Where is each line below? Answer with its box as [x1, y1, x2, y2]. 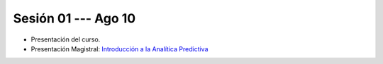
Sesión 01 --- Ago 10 [13, 11, 136, 26]
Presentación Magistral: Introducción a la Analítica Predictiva [30, 44, 209, 53]
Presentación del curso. [30, 35, 101, 44]
